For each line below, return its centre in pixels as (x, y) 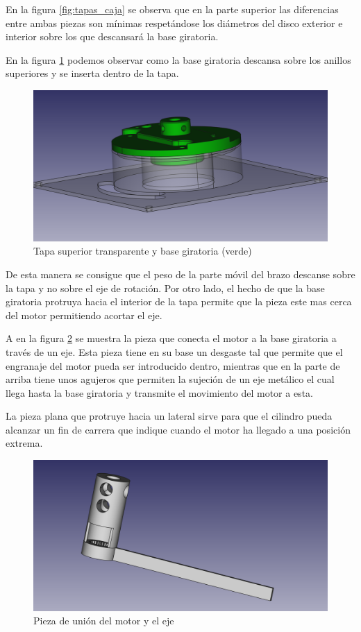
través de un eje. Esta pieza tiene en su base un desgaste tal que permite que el (174, 351)
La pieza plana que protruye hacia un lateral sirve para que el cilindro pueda (169, 416)
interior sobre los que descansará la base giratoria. (112, 36)
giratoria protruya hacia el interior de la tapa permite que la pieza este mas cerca (179, 301)
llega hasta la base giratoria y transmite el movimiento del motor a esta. (159, 392)
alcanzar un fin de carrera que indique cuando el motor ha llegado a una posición (178, 429)
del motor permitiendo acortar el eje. (84, 315)
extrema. (24, 443)
